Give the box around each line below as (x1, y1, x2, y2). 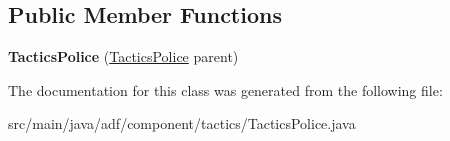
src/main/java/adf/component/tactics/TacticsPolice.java (8, 113, 356, 134)
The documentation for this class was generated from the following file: (8, 79, 443, 100)
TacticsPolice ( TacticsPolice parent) (8, 46, 239, 67)
